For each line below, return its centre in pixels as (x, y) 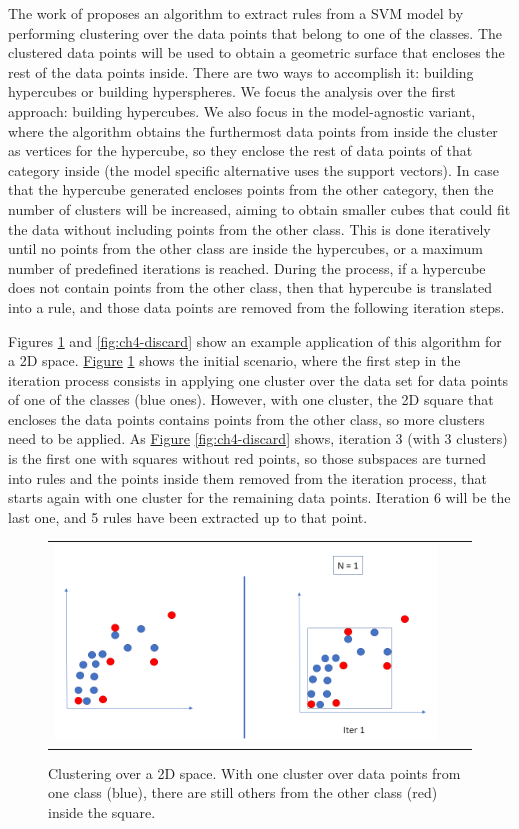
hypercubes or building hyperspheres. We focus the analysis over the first (232, 91)
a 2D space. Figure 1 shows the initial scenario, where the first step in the (234, 360)
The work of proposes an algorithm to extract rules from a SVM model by (236, 13)
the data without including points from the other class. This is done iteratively (249, 228)
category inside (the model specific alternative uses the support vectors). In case (254, 169)
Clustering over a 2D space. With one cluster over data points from (254, 772)
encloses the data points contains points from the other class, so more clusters (246, 418)
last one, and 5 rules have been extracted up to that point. (188, 516)
